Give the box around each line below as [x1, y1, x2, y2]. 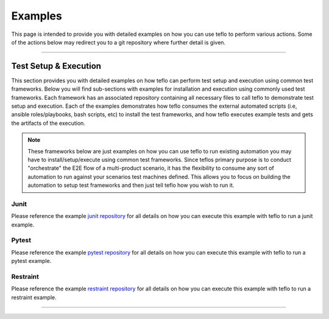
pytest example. [11, 258, 52, 265]
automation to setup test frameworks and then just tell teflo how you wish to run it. [27, 181, 235, 189]
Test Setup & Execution [11, 61, 102, 71]
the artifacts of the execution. [11, 119, 85, 127]
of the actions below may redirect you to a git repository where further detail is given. [11, 38, 225, 46]
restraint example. [11, 293, 57, 301]
